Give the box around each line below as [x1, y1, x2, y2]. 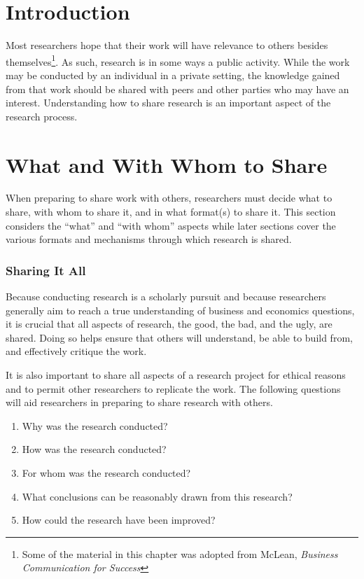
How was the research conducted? [22, 442, 167, 456]
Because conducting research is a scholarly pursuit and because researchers [6, 289, 326, 304]
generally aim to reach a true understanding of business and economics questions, [6, 302, 355, 317]
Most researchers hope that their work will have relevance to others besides [6, 38, 328, 53]
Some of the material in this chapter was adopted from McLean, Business [22, 546, 338, 561]
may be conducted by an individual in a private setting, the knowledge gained [6, 67, 340, 82]
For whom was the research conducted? [22, 466, 191, 480]
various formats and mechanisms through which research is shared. [6, 232, 292, 246]
